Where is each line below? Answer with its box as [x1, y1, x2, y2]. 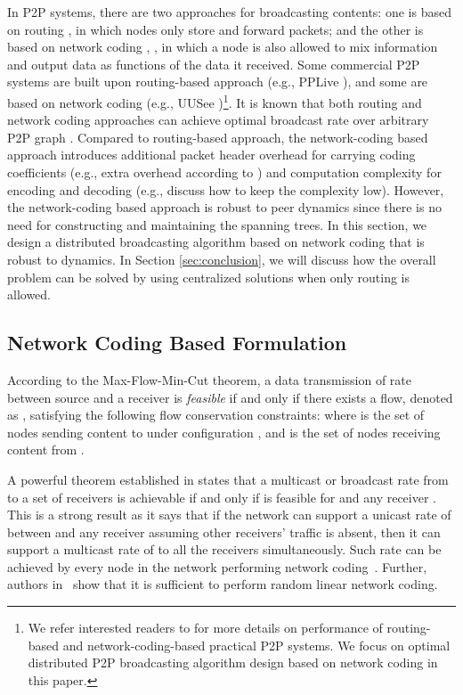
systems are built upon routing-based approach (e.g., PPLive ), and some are [7, 72, 428, 91]
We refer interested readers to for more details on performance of [28, 618, 383, 637]
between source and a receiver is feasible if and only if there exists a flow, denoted [7, 388, 453, 406]
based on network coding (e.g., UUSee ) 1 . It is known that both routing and [7, 90, 422, 111]
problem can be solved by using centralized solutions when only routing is [7, 267, 410, 286]
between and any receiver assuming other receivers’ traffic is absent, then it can [7, 522, 441, 541]
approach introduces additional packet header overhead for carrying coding [7, 145, 416, 164]
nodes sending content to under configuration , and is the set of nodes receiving [7, 422, 441, 441]
